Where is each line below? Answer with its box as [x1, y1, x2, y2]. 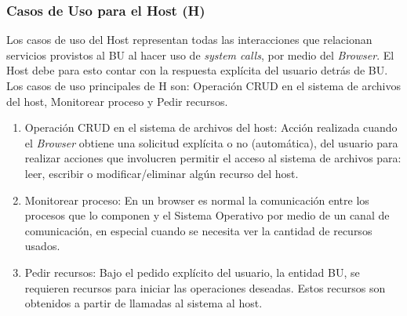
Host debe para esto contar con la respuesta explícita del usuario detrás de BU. [6, 62, 388, 78]
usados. [24, 238, 60, 254]
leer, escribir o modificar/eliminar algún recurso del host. [24, 165, 299, 181]
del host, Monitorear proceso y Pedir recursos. [6, 93, 228, 109]
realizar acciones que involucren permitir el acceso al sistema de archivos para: [24, 150, 402, 166]
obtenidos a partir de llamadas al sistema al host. [24, 295, 263, 311]
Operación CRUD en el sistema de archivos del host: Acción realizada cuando [24, 119, 398, 136]
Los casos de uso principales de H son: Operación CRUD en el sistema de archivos [6, 78, 401, 93]
